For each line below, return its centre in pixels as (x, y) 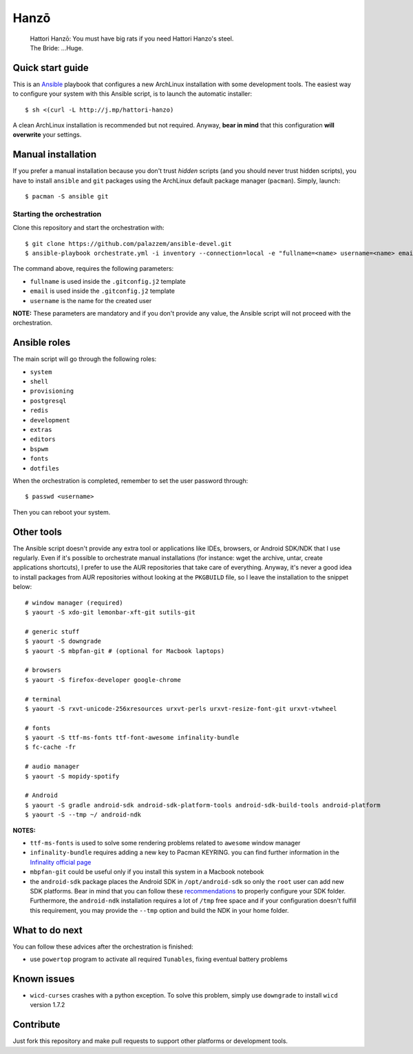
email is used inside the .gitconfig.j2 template (103, 291)
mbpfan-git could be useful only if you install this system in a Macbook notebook (147, 872)
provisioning (52, 391)
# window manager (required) (74, 602)
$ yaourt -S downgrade (63, 641)
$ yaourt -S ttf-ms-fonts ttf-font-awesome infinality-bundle (132, 738)
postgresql (48, 401)
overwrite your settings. (47, 135)
